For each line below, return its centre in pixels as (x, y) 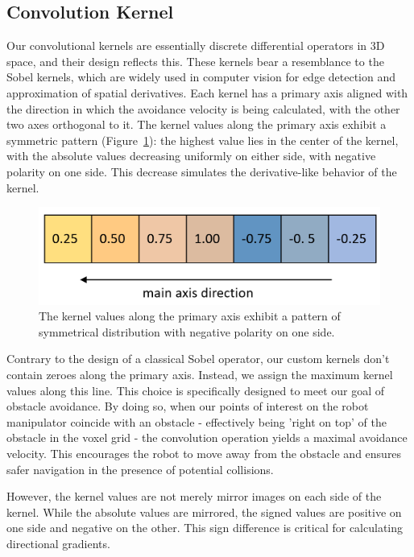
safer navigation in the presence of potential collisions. (140, 469)
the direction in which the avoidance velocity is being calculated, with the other (203, 108)
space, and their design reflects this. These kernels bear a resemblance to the (195, 61)
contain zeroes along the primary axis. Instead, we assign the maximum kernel (200, 375)
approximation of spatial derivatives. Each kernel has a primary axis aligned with (207, 92)
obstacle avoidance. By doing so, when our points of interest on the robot (188, 406)
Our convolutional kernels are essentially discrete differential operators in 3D (196, 45)
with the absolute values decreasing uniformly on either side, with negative (191, 156)
